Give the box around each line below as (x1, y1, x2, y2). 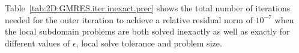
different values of (5, 36, 70, 49)
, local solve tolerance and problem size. (76, 36, 222, 49)
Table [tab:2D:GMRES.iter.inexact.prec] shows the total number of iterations (5, 2, 291, 14)
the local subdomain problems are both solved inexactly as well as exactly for (5, 25, 290, 38)
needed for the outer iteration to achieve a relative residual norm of (5, 13, 253, 26)
